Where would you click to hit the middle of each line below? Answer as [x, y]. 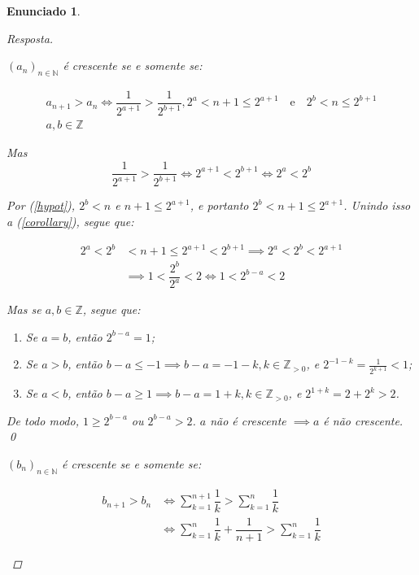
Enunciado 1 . [44, 11]
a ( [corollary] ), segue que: [70, 222]
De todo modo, [43, 420]
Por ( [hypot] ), [41, 205]
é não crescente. [363, 420]
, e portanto [219, 205]
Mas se [24, 309]
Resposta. [30, 38]
